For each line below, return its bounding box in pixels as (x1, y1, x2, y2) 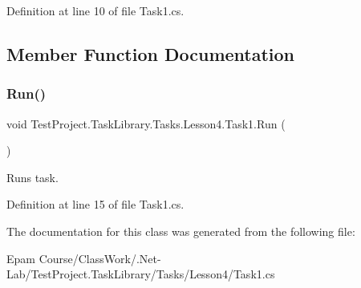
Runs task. (6, 168, 59, 185)
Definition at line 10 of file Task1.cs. (6, 2, 185, 18)
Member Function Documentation (6, 41, 295, 66)
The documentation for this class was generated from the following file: (6, 222, 355, 239)
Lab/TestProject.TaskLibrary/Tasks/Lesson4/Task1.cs (6, 266, 275, 282)
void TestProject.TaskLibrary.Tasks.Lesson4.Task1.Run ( (6, 115, 286, 132)
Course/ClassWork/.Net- (39, 249, 161, 266)
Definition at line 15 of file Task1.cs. (6, 196, 185, 213)
